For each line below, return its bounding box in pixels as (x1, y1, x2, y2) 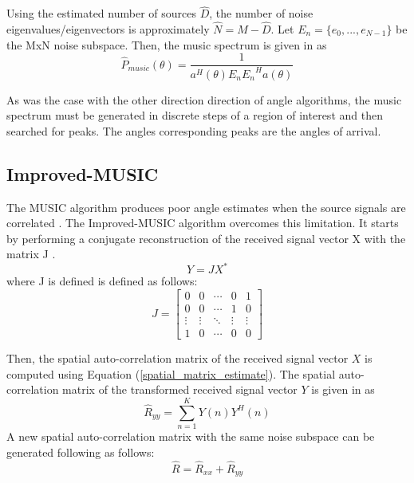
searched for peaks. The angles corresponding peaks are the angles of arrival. (6, 122, 381, 139)
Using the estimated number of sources (6, 5, 196, 22)
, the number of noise (209, 5, 313, 22)
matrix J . (6, 245, 56, 262)
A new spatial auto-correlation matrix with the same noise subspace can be (6, 428, 375, 445)
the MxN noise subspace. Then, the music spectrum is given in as (6, 36, 327, 53)
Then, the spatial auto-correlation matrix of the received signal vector (6, 350, 349, 367)
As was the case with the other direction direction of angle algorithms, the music (6, 91, 402, 108)
